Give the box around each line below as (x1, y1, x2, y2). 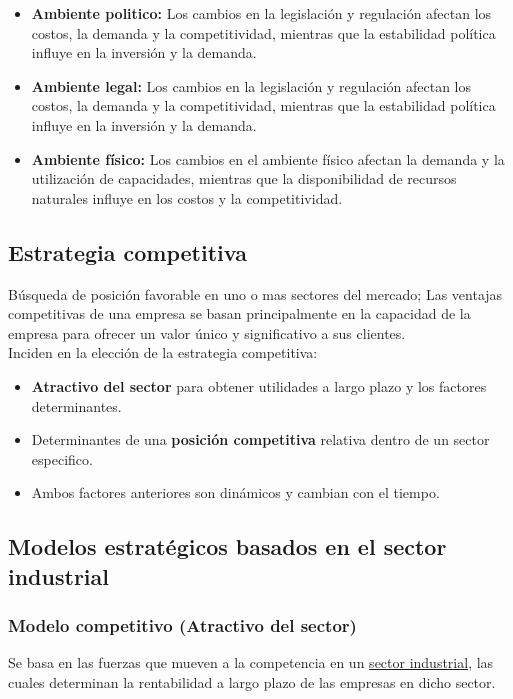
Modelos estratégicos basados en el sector (8, 531, 447, 562)
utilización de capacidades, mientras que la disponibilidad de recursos (31, 168, 457, 189)
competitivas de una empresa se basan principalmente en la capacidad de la (8, 303, 471, 324)
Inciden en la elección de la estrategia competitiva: (8, 342, 318, 363)
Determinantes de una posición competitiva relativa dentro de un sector (31, 429, 490, 450)
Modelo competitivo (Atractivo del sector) (8, 612, 357, 637)
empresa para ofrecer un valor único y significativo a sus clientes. (8, 322, 406, 343)
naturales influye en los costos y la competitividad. (31, 187, 343, 208)
